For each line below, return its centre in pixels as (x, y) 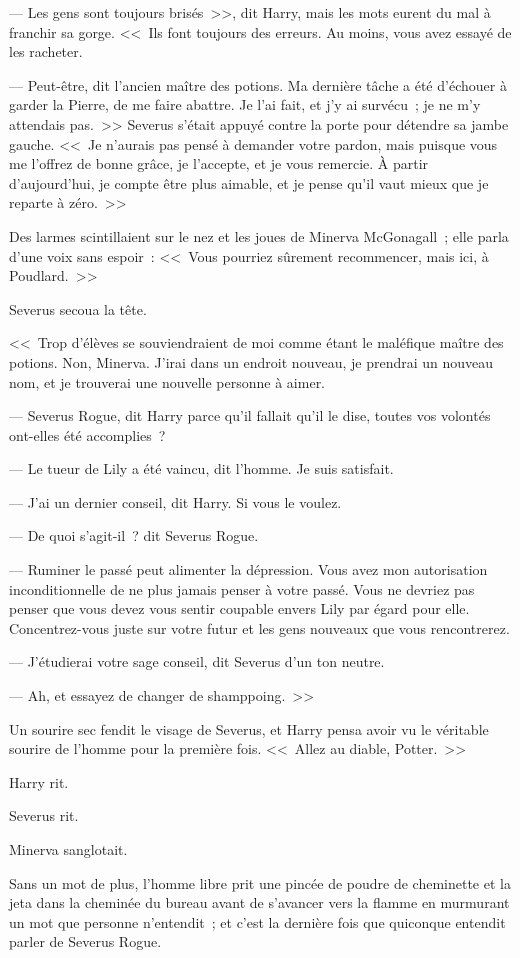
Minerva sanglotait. (68, 849)
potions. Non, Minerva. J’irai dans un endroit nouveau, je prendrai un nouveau (251, 361)
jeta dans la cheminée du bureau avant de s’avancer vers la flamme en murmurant (259, 902)
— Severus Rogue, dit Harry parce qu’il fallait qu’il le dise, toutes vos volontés (250, 415)
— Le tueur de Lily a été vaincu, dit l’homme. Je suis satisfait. (201, 468)
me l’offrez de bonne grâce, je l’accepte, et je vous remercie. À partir (219, 163)
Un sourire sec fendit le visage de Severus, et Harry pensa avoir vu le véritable (249, 728)
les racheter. (46, 51)
